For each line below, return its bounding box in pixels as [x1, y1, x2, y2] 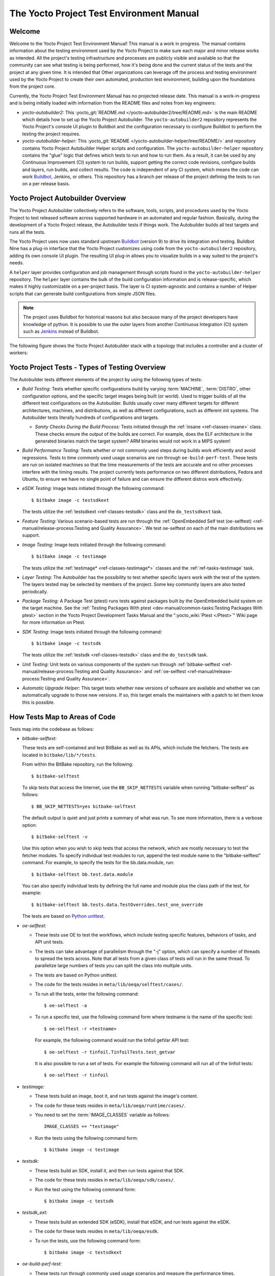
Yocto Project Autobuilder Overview [9, 194, 126, 203]
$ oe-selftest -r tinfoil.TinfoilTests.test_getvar [44, 1049, 176, 1055]
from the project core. [9, 83, 56, 89]
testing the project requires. [22, 131, 80, 137]
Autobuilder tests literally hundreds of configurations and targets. [22, 414, 159, 421]
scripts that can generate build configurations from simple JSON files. [9, 290, 156, 297]
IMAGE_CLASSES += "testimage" [44, 1123, 120, 1130]
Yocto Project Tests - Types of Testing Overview [9, 363, 166, 372]
